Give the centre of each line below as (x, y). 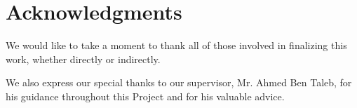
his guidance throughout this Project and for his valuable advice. (145, 96)
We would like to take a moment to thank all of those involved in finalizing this (176, 45)
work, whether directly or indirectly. (83, 59)
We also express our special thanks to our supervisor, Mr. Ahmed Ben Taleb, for (179, 82)
